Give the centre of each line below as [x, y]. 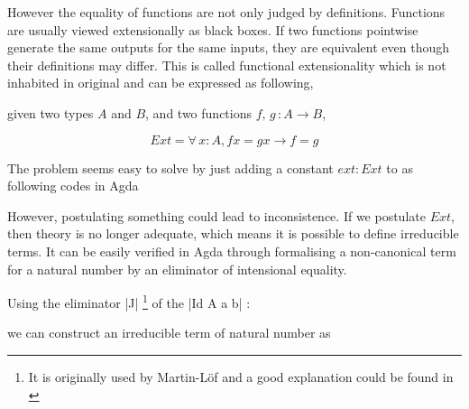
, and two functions [198, 112]
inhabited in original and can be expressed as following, [161, 83]
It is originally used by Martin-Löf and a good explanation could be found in [241, 376]
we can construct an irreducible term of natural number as [169, 333]
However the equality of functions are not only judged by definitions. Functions [226, 12]
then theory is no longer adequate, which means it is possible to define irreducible [233, 233]
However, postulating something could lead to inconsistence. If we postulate [216, 215]
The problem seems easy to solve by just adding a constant [170, 167]
